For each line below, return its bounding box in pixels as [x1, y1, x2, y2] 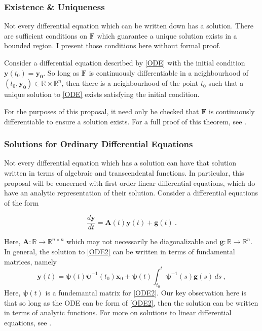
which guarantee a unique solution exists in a [97, 30, 237, 41]
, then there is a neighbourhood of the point [61, 78, 199, 88]
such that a [208, 78, 244, 88]
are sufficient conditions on [4, 30, 87, 41]
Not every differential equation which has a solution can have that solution [4, 157, 237, 168]
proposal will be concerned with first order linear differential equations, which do [4, 177, 255, 188]
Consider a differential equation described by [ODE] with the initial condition [4, 57, 245, 68]
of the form [4, 197, 39, 208]
